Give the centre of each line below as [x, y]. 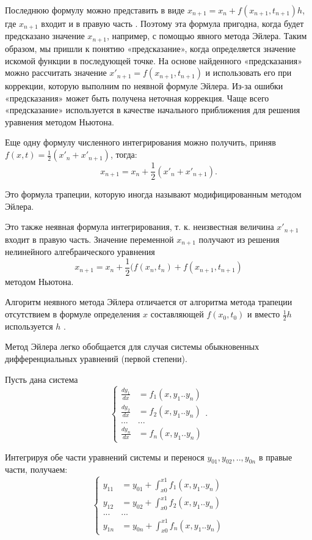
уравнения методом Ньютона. [60, 121]
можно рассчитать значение [56, 72]
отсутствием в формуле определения [73, 314]
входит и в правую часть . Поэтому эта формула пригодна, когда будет [172, 23]
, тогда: [124, 154]
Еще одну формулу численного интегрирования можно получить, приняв [140, 142]
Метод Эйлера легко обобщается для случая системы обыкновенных [132, 346]
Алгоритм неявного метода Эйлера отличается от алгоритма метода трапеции [149, 302]
